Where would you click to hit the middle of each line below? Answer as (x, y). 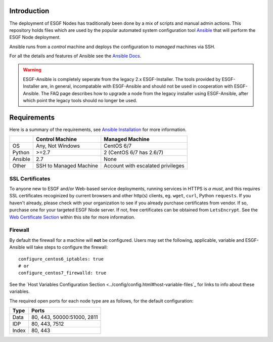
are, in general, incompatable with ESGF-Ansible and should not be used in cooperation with (137, 87)
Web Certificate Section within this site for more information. (72, 217)
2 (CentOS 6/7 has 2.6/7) (134, 153)
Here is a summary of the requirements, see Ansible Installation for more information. (98, 130)
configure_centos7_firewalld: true (62, 273)
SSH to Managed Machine (67, 166)
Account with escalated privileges (144, 166)
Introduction (29, 11)
